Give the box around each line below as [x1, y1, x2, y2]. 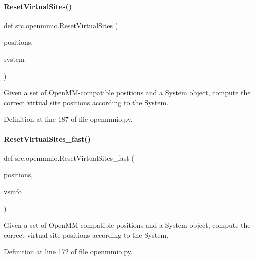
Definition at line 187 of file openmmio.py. [4, 114, 133, 124]
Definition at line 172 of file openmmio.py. [4, 246, 133, 257]
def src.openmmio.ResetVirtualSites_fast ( [4, 152, 134, 163]
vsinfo [4, 186, 22, 196]
